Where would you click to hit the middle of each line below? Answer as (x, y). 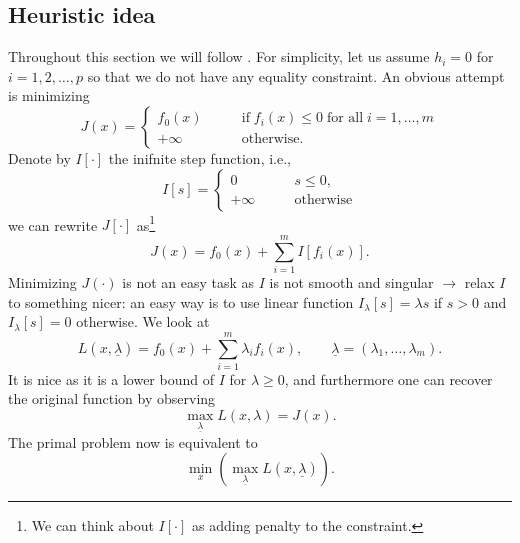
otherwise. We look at (143, 321)
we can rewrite (53, 224)
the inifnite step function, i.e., (199, 157)
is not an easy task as (188, 281)
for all (345, 118)
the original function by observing (112, 398)
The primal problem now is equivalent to (133, 441)
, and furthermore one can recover (388, 378)
